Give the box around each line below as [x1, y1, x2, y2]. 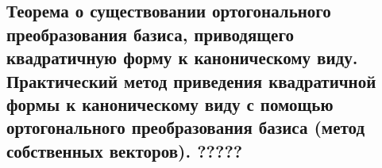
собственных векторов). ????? [6, 138, 243, 162]
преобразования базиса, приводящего [6, 21, 294, 46]
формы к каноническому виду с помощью [6, 91, 334, 116]
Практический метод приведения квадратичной [6, 68, 376, 93]
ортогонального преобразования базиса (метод [6, 115, 365, 139]
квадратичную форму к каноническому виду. [6, 45, 358, 70]
